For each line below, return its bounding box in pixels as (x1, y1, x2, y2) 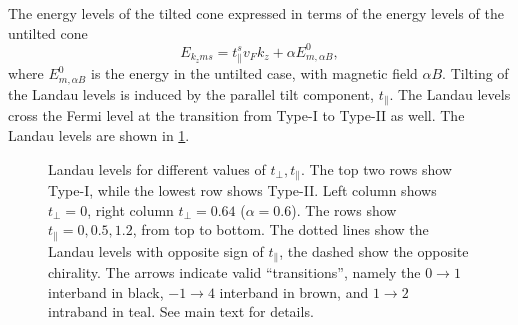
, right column (87, 199, 174, 220)
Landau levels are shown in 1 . (8, 124, 190, 145)
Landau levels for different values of (48, 158, 266, 179)
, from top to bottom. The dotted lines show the (132, 219, 429, 240)
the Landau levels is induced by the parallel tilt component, (8, 83, 374, 104)
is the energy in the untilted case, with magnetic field (90, 63, 418, 84)
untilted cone (8, 22, 88, 43)
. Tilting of (442, 63, 509, 84)
